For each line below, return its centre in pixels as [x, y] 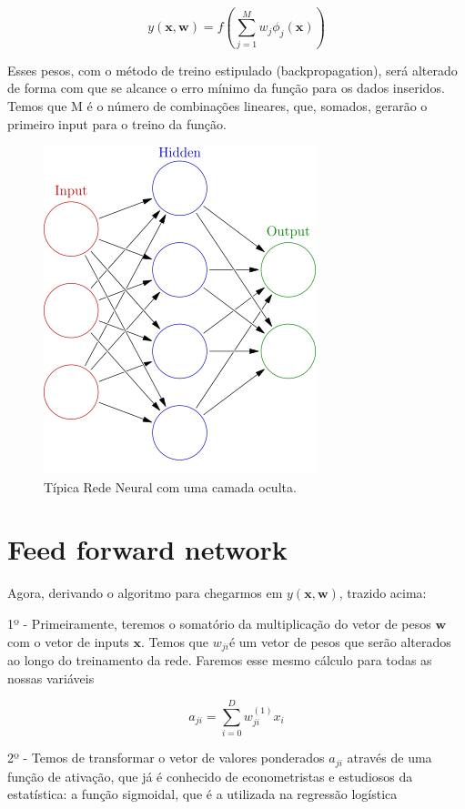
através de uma [389, 758]
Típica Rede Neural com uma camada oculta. [170, 486]
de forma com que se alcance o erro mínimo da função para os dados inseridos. [226, 88]
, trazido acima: [383, 593]
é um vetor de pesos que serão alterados [340, 641]
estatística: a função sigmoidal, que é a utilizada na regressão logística [202, 794]
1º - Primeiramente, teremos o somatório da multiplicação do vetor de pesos [219, 623]
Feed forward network [147, 549]
